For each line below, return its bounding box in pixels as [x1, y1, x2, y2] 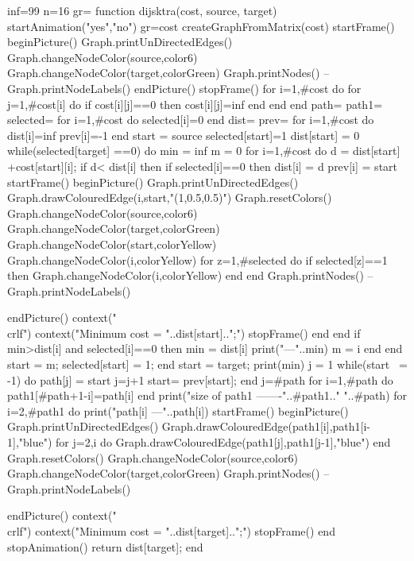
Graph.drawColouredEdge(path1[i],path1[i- [161, 418, 371, 435]
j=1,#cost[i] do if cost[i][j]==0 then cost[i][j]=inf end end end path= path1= [7, 95, 383, 112]
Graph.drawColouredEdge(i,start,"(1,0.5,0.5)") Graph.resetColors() [7, 189, 332, 206]
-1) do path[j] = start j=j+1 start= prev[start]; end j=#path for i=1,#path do [7, 371, 393, 388]
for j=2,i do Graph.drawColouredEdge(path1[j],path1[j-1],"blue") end [56, 434, 391, 451]
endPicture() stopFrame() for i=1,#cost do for [133, 79, 362, 96]
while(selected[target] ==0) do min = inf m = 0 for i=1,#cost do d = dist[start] [7, 142, 400, 159]
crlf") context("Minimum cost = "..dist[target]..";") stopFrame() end [7, 523, 335, 539]
